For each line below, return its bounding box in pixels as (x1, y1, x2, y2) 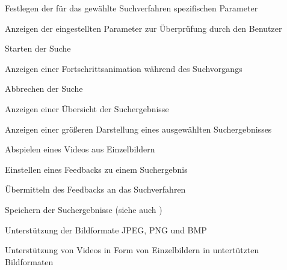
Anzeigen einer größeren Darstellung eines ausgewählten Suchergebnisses (5, 122, 272, 135)
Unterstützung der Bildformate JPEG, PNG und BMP (5, 223, 207, 236)
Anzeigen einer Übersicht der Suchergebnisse (5, 102, 169, 115)
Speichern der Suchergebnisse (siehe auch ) (5, 203, 162, 215)
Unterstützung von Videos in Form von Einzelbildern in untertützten (5, 244, 259, 256)
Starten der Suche (5, 42, 71, 55)
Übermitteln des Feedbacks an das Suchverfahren (5, 183, 186, 196)
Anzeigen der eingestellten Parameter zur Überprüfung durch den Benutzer (5, 22, 282, 34)
